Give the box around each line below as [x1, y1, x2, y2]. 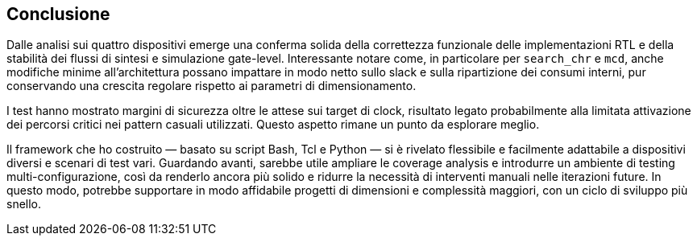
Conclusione [6, 4, 110, 24]
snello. [6, 197, 42, 211]
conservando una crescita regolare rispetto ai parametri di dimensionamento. [6, 79, 417, 93]
